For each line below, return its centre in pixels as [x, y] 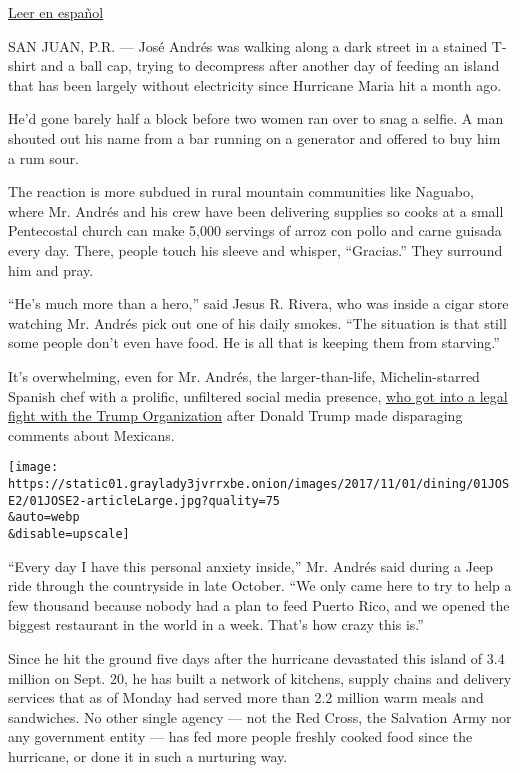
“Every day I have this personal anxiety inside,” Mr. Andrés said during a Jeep [251, 565]
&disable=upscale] [69, 533]
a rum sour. [43, 157]
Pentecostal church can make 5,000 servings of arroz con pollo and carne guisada [255, 230]
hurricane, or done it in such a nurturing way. [148, 755]
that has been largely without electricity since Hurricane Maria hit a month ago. [255, 84]
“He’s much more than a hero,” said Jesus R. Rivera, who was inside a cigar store [258, 303]
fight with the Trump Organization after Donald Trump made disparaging [235, 415]
